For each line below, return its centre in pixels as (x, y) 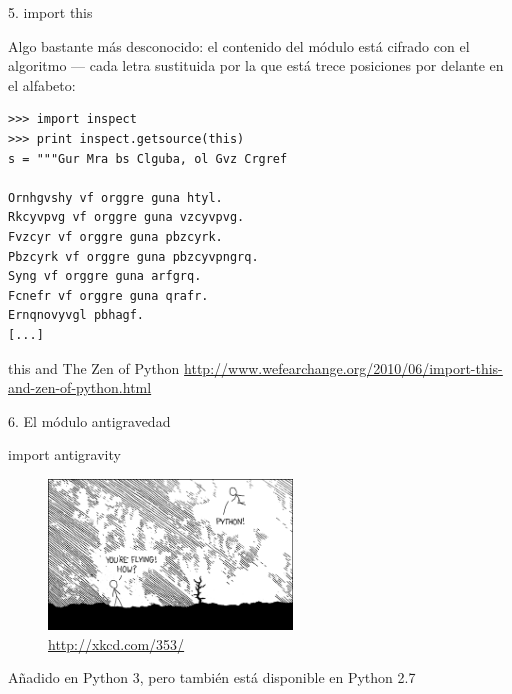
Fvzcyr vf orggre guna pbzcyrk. (115, 236)
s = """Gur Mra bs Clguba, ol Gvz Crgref (148, 158)
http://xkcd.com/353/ (116, 643)
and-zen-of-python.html (80, 387)
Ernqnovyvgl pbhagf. (76, 315)
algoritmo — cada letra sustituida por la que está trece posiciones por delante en (256, 65)
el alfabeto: (42, 84)
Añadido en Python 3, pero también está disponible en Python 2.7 (212, 677)
